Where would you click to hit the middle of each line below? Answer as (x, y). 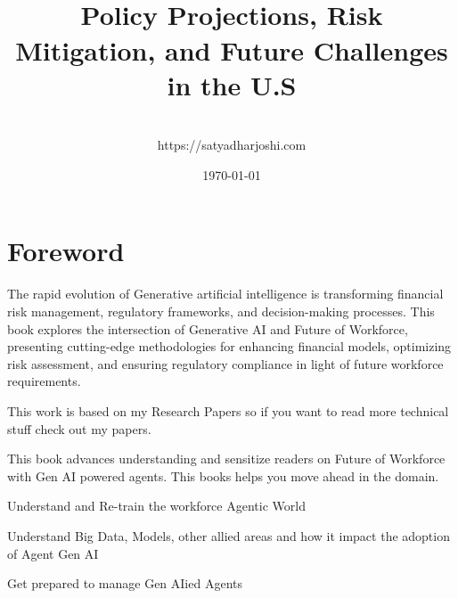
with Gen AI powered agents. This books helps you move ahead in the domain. (223, 475)
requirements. (44, 381)
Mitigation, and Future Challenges (232, 49)
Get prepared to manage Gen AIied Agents (125, 583)
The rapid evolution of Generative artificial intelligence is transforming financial (225, 294)
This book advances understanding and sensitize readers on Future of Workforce (226, 459)
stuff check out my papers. (79, 428)
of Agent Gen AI (53, 553)
